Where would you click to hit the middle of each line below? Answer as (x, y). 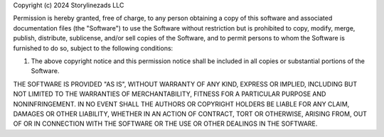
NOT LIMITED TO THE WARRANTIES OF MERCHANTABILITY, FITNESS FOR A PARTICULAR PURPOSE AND (170, 94)
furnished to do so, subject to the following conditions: (93, 48)
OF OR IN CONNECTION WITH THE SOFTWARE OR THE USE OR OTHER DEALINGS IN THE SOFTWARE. (165, 124)
